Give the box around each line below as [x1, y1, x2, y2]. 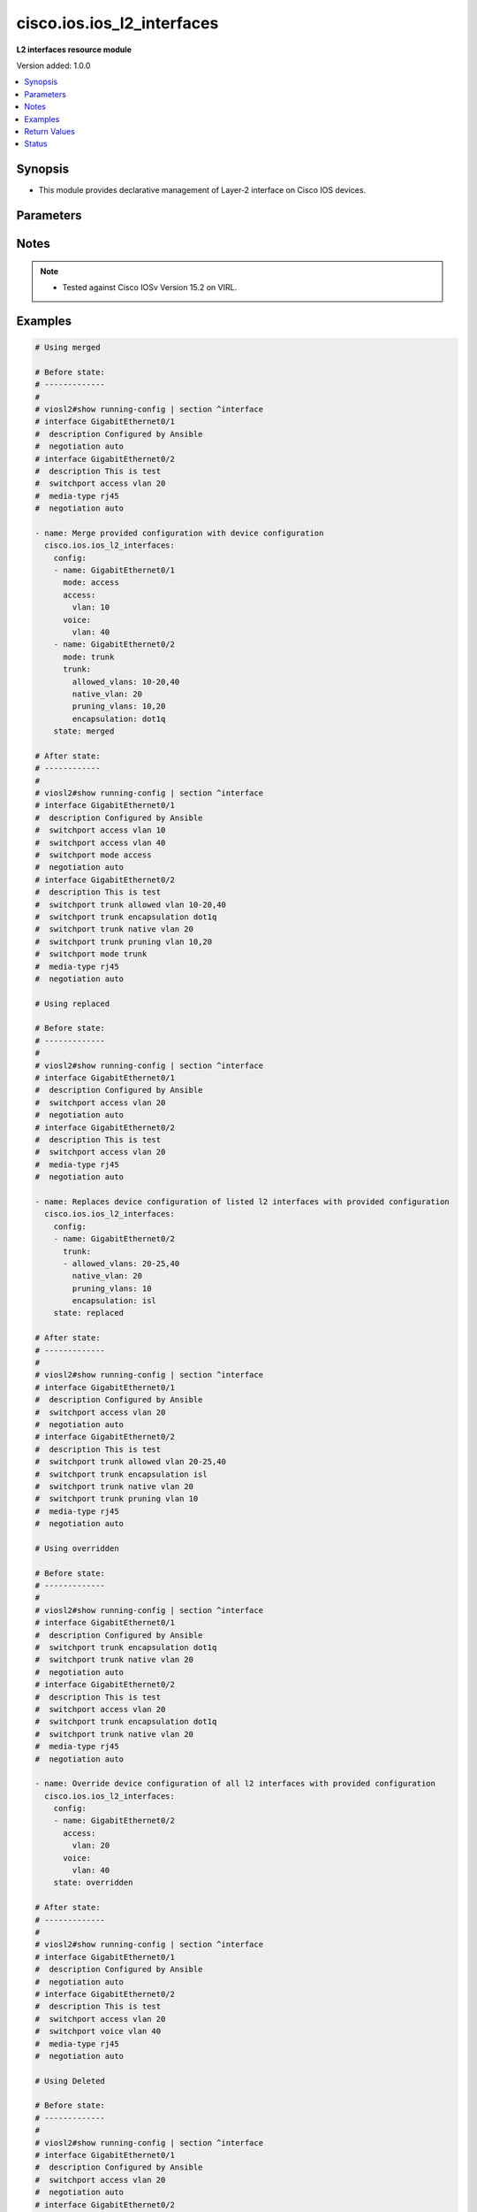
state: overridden [53, 1878, 133, 1888]
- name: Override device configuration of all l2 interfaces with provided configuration [34, 1778, 436, 1789]
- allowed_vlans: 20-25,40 [63, 1258, 180, 1269]
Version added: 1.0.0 [16, 60, 91, 71]
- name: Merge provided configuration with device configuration [34, 527, 324, 538]
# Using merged [34, 342, 101, 352]
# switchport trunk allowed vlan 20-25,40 [34, 1456, 227, 1467]
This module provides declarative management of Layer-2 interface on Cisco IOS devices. [38, 185, 367, 196]
